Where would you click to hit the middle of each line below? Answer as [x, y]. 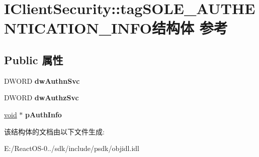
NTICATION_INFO [78, 28]
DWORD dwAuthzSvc [41, 98]
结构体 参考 [190, 28]
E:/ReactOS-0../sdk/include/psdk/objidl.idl [72, 148]
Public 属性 [34, 59]
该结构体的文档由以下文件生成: [54, 131]
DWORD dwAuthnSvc [42, 81]
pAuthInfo [44, 114]
